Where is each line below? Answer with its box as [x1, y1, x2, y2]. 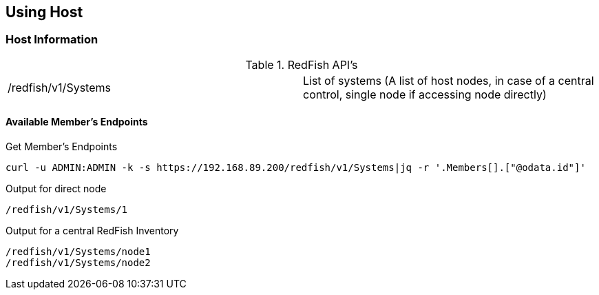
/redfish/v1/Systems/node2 [6, 257, 151, 269]
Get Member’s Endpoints [6, 141, 118, 153]
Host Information [6, 32, 98, 47]
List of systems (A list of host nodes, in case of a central [303, 73, 594, 88]
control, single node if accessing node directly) [303, 87, 547, 101]
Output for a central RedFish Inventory [6, 225, 179, 237]
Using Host [6, 3, 83, 21]
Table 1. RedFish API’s [245, 57, 358, 72]
